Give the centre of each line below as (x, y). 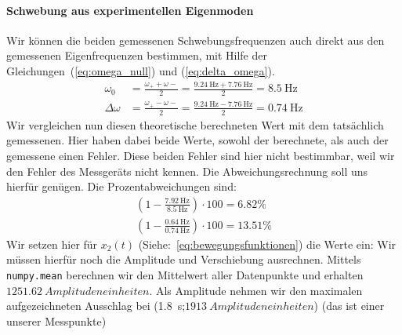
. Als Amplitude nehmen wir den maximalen (256, 290)
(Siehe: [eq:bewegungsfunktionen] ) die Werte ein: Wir (267, 244)
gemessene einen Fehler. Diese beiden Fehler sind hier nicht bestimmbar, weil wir (201, 155)
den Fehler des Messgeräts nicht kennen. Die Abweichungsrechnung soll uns (187, 171)
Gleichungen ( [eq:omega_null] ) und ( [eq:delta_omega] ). (141, 70)
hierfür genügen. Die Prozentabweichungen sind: (121, 186)
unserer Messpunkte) (56, 320)
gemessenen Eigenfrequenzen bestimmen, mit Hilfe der (137, 55)
